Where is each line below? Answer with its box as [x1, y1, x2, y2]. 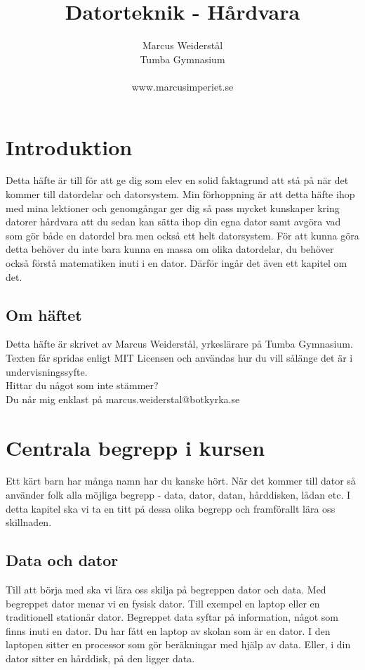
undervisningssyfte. [6, 364, 88, 379]
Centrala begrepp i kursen [6, 433, 265, 461]
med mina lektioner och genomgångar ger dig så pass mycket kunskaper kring [6, 200, 340, 215]
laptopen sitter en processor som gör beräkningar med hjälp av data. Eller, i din [6, 637, 351, 652]
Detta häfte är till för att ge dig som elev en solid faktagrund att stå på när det [6, 173, 349, 188]
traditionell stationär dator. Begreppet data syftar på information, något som [6, 610, 338, 624]
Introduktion [6, 132, 133, 161]
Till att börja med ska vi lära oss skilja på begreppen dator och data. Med [6, 582, 326, 597]
